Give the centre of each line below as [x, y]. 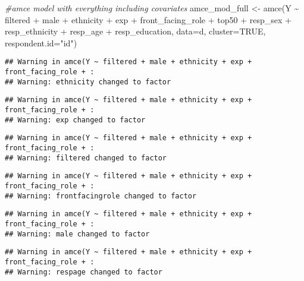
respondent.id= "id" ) [41, 42]
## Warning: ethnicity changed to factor [88, 82]
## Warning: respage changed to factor [84, 272]
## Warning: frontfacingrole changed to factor [101, 196]
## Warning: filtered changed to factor [86, 158]
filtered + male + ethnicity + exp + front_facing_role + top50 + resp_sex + [148, 19]
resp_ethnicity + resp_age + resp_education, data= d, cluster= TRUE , [135, 31]
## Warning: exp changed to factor [75, 120]
